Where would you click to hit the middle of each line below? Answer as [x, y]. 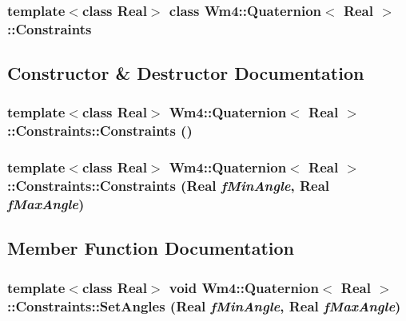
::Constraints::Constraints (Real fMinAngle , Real [169, 186]
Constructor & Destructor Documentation [186, 73]
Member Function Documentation [151, 248]
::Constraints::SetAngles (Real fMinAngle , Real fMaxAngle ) [204, 305]
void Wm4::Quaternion [244, 287]
